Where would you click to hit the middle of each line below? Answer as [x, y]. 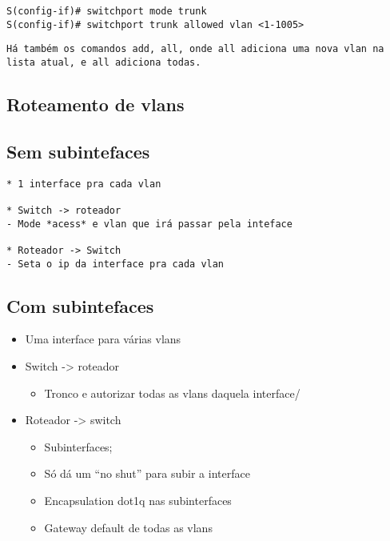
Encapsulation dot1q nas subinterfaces [138, 500]
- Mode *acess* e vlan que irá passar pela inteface [149, 224]
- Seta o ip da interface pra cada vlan [115, 264]
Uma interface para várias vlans [103, 339]
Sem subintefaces [78, 151]
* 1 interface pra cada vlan [84, 184]
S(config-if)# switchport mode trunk [107, 11]
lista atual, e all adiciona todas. [104, 62]
